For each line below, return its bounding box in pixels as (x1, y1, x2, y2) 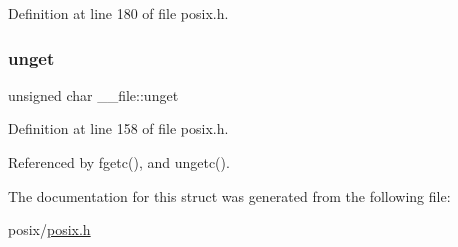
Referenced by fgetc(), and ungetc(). (8, 152, 230, 172)
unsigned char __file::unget (8, 84, 179, 105)
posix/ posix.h (8, 219, 91, 240)
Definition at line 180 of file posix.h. (8, 3, 229, 23)
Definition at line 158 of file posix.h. (8, 118, 229, 139)
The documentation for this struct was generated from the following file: (8, 185, 451, 206)
